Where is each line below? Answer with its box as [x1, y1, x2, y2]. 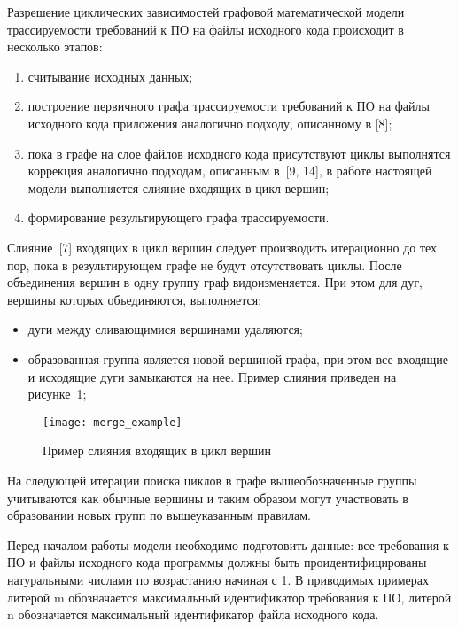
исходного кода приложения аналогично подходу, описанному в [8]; [27, 113, 392, 132]
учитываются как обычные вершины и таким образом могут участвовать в [7, 488, 408, 507]
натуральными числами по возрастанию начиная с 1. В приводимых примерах [7, 570, 429, 588]
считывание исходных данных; [27, 66, 193, 85]
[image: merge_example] [43, 415, 182, 429]
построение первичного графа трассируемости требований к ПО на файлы [27, 97, 430, 115]
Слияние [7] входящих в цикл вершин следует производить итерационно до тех [7, 237, 438, 256]
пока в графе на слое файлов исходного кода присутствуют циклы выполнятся [27, 144, 451, 162]
